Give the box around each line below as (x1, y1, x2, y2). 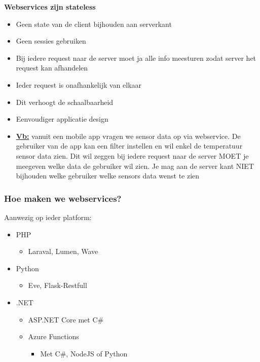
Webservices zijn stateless (4, 2, 96, 12)
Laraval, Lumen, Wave (28, 246, 98, 257)
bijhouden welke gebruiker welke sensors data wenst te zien (16, 170, 200, 181)
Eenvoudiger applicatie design (16, 114, 108, 124)
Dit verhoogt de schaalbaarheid (16, 96, 114, 107)
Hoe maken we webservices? (4, 192, 122, 204)
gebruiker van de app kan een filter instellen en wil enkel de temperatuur (16, 140, 243, 151)
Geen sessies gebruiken (16, 35, 86, 46)
